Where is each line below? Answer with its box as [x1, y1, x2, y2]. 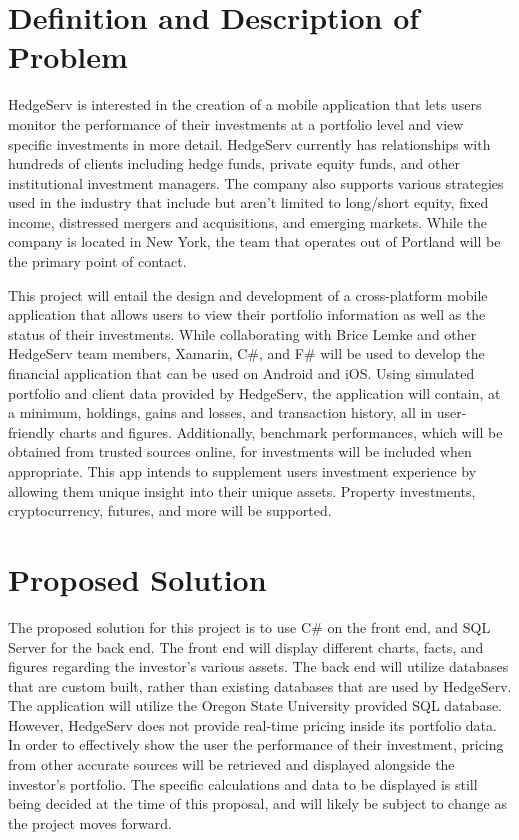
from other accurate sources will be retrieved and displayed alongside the [8, 754, 455, 775]
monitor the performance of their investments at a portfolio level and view [8, 113, 464, 134]
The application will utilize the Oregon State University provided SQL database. [8, 695, 503, 716]
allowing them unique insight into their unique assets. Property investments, [8, 480, 476, 501]
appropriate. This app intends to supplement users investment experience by [8, 461, 477, 481]
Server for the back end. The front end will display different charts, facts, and [8, 636, 484, 657]
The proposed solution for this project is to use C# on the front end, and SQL [8, 616, 491, 637]
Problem [8, 36, 128, 77]
